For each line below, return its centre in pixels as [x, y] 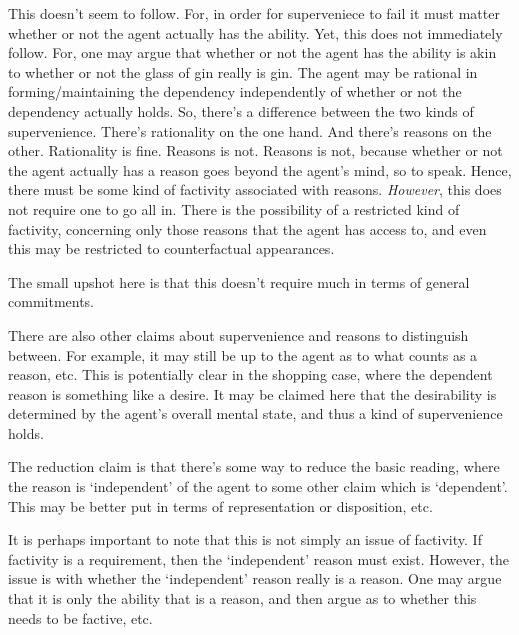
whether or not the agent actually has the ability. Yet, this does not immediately [255, 32]
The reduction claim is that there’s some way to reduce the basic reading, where [254, 466]
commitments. [51, 301]
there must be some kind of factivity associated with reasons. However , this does [255, 189]
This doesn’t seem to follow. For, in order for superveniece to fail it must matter [254, 13]
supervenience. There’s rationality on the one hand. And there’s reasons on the [250, 130]
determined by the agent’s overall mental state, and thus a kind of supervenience [255, 413]
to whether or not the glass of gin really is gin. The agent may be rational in [243, 71]
